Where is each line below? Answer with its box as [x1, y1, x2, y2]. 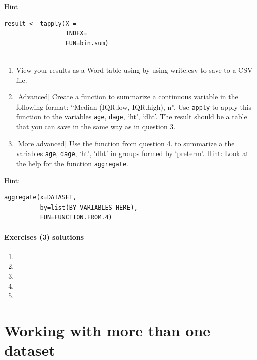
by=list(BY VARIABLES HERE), [40, 203, 138, 211]
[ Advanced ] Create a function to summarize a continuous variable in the [16, 91, 238, 102]
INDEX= [65, 30, 87, 37]
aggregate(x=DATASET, [4, 194, 77, 201]
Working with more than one [4, 320, 211, 340]
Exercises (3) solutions [4, 231, 84, 242]
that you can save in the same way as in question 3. [16, 121, 176, 132]
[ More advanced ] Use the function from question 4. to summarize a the [16, 138, 235, 148]
